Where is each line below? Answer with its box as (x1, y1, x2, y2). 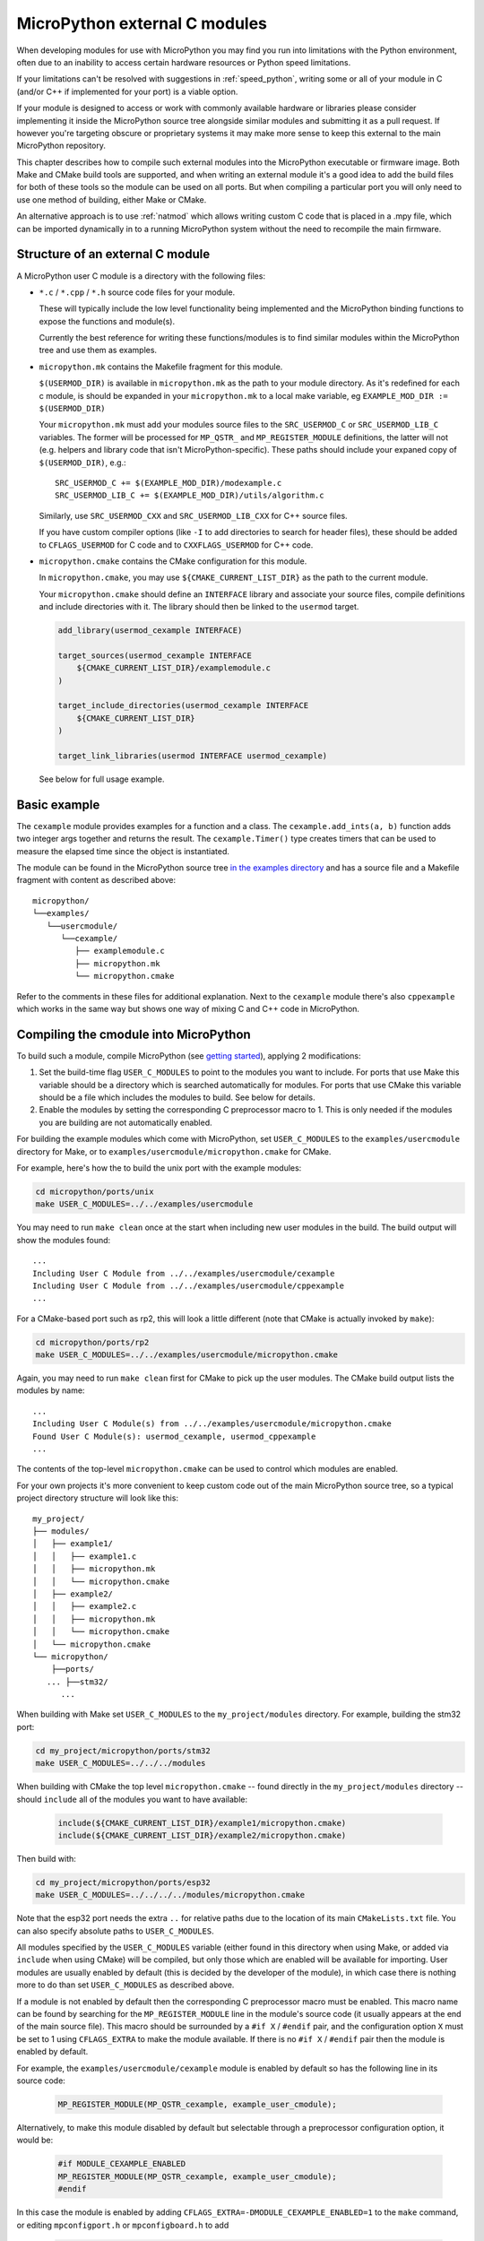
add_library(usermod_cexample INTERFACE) (57, 626, 243, 636)
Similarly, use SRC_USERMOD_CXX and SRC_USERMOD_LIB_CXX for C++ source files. (39, 510, 349, 521)
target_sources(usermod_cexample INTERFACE (57, 650, 253, 661)
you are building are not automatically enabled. (39, 1117, 212, 1128)
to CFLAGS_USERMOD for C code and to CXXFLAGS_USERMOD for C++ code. (39, 539, 314, 550)
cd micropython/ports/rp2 (35, 1337, 150, 1347)
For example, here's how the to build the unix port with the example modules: (16, 1163, 302, 1173)
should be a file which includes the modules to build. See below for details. (39, 1092, 315, 1103)
